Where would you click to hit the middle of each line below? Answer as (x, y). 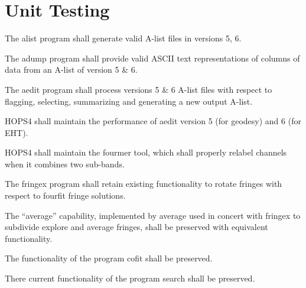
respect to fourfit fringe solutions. (65, 195)
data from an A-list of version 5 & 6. (71, 69)
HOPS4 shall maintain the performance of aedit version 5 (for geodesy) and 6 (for (153, 121)
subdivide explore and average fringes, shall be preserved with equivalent (136, 227)
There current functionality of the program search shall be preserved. (130, 278)
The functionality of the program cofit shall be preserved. (109, 258)
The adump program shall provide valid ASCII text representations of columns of (152, 58)
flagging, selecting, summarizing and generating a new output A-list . (129, 101)
